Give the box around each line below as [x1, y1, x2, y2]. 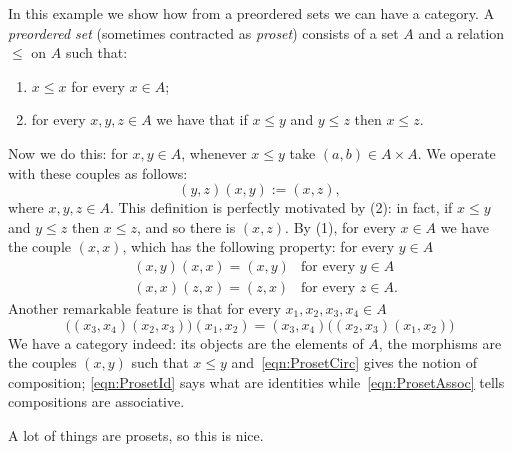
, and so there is [137, 216, 236, 237]
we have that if [156, 109, 248, 130]
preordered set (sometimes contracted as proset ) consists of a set [8, 22, 399, 43]
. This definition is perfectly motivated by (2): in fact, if [109, 197, 453, 218]
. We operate [417, 142, 496, 163]
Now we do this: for [8, 142, 128, 163]
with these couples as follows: [8, 162, 188, 183]
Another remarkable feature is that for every [8, 298, 281, 318]
